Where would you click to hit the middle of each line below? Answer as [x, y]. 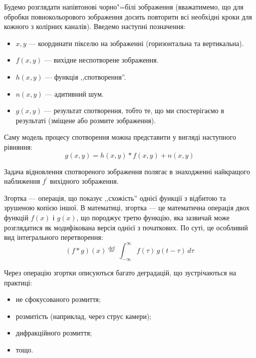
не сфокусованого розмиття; [58, 299]
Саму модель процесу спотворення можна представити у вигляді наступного [120, 137]
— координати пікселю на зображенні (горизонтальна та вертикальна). [136, 43]
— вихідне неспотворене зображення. [101, 60]
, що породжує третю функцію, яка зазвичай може [153, 217]
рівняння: [18, 146]
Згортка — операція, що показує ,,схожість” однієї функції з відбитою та [115, 198]
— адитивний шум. [74, 93]
